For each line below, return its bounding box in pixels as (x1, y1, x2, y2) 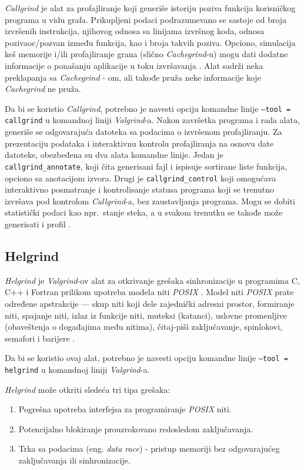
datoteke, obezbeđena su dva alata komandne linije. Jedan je (5, 148, 223, 161)
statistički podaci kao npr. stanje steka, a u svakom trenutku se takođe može (5, 206, 283, 219)
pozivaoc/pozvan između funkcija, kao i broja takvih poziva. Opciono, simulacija (5, 36, 296, 48)
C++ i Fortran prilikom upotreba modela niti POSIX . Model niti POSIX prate (5, 286, 294, 298)
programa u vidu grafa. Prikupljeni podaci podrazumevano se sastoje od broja (5, 13, 287, 25)
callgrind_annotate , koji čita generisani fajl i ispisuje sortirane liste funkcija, (5, 160, 288, 172)
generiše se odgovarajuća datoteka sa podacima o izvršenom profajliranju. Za (5, 125, 282, 138)
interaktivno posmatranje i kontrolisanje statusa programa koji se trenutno (5, 183, 274, 196)
